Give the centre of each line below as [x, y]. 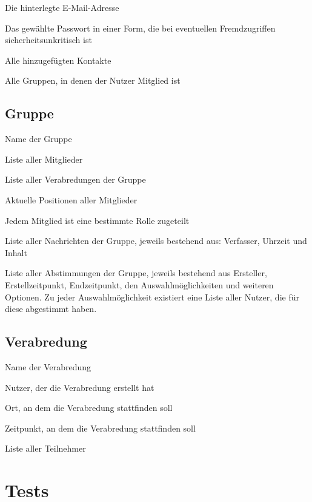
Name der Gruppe [38, 139]
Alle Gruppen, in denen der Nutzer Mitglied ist [93, 80]
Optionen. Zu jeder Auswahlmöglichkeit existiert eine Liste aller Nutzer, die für [152, 297]
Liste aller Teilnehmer [45, 448]
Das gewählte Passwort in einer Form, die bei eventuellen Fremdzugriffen [140, 28]
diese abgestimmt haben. [51, 309]
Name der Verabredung [48, 366]
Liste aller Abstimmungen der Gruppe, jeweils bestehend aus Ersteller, [136, 273]
